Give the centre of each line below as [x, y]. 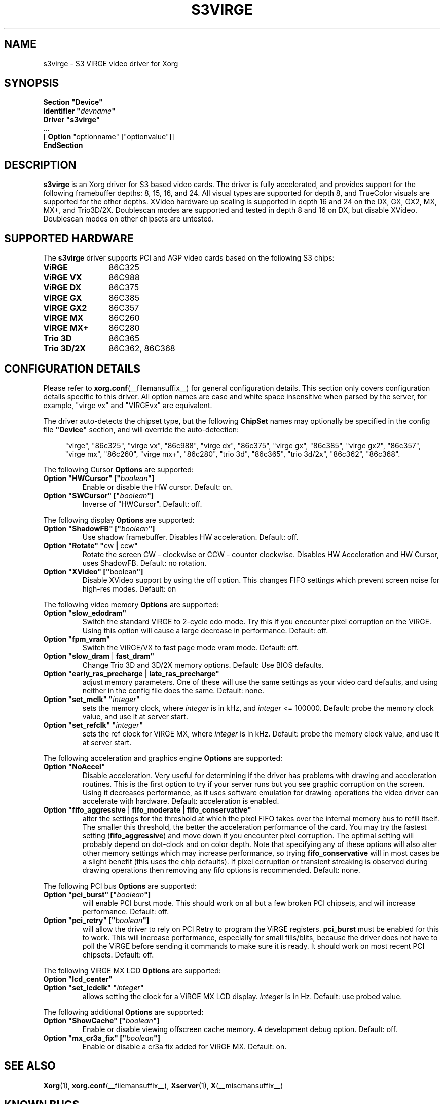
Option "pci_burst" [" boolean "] [97, 894]
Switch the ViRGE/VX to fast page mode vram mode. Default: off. [190, 647]
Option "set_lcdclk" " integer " [94, 987]
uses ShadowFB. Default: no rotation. [144, 563]
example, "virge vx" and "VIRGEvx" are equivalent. [128, 405]
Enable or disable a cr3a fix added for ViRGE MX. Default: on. [184, 1046]
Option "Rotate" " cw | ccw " [91, 545]
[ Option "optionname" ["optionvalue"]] [109, 137]
